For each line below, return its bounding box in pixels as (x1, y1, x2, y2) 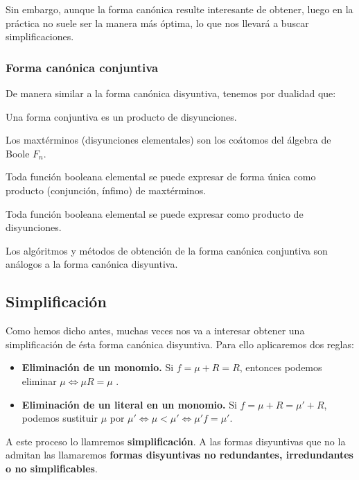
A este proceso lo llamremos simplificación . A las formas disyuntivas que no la (6, 434, 346, 448)
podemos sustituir (21, 411, 98, 425)
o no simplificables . (6, 461, 98, 475)
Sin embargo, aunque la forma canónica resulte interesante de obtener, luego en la (6, 2, 353, 16)
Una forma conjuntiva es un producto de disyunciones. (6, 109, 237, 123)
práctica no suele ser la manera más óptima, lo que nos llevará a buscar (6, 15, 309, 30)
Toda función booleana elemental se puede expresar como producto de (6, 206, 304, 221)
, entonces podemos (239, 360, 322, 375)
